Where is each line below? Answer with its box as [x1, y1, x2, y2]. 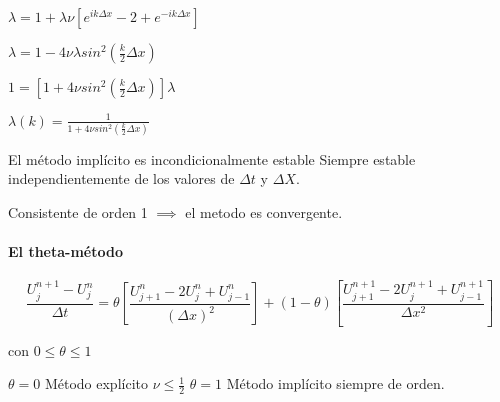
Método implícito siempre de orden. [226, 373, 445, 394]
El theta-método [8, 241, 123, 262]
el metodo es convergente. [185, 202, 343, 223]
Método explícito [44, 373, 148, 394]
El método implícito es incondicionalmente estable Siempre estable [8, 148, 416, 169]
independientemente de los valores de [8, 168, 235, 189]
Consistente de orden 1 [8, 202, 148, 223]
